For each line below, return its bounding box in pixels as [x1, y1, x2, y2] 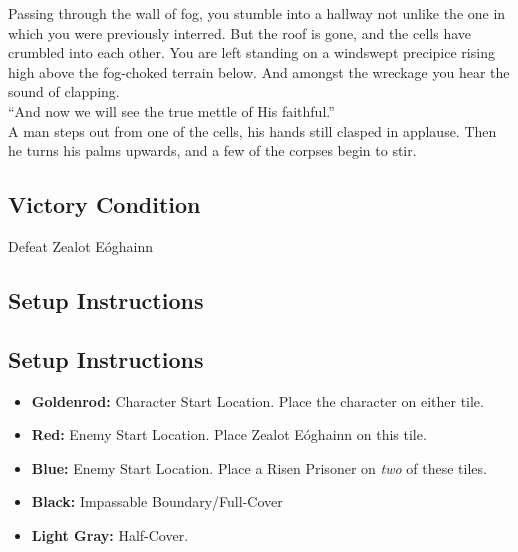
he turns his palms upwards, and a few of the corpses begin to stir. [8, 140, 417, 161]
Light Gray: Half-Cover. [31, 524, 189, 545]
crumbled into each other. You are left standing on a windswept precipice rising [8, 42, 495, 63]
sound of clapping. [8, 81, 120, 102]
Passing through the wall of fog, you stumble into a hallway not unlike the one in [8, 3, 506, 23]
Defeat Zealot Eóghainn [8, 235, 154, 256]
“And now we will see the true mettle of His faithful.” [8, 100, 335, 121]
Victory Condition [8, 189, 201, 220]
